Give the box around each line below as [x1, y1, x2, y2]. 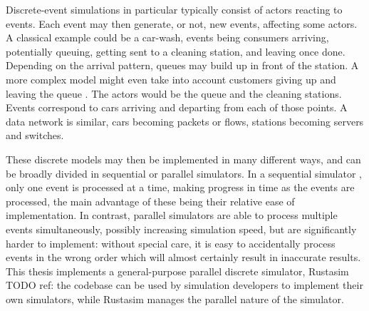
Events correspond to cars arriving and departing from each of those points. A [6, 100, 348, 115]
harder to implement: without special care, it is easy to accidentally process [6, 235, 336, 250]
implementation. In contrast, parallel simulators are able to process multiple [6, 208, 338, 223]
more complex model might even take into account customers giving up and [6, 71, 336, 86]
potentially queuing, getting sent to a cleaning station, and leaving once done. [6, 44, 345, 58]
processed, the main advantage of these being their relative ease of [6, 193, 295, 208]
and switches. [6, 128, 64, 143]
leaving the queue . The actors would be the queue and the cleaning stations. [6, 86, 342, 101]
